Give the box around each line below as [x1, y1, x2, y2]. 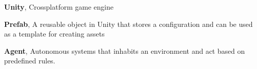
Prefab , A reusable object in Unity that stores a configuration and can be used [4, 18, 253, 29]
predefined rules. [4, 55, 55, 66]
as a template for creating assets [4, 28, 105, 39]
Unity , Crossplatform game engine [4, 2, 113, 12]
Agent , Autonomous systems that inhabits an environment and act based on [4, 45, 245, 56]
